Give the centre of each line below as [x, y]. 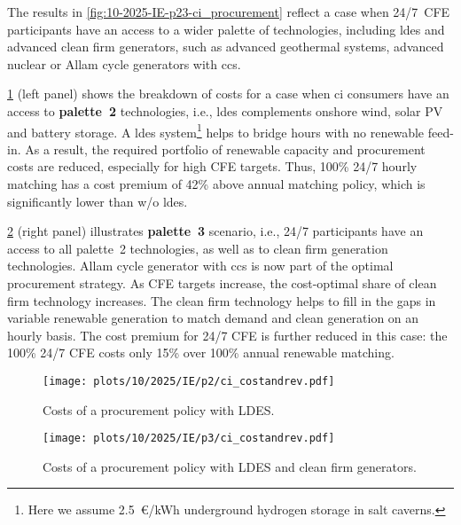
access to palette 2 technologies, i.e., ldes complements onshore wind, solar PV [225, 110]
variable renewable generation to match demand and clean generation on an [213, 318]
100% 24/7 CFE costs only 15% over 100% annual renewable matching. [201, 353]
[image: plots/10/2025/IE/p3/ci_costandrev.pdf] [189, 439]
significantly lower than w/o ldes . [98, 201]
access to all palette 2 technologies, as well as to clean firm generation [198, 248]
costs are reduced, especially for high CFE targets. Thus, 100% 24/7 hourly [212, 166]
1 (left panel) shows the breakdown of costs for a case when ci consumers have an [228, 94]
